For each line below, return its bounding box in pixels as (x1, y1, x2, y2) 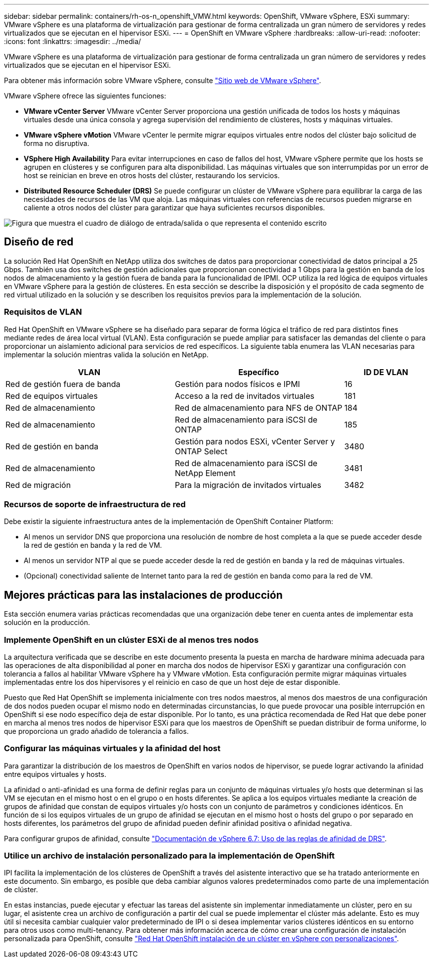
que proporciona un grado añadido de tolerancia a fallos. (4, 726, 189, 735)
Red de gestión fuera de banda (5, 379, 121, 389)
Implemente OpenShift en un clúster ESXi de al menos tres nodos (4, 634, 259, 645)
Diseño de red (4, 236, 74, 248)
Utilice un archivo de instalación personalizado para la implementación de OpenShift (4, 851, 335, 861)
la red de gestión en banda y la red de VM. (24, 541, 162, 550)
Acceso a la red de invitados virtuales (174, 390, 314, 401)
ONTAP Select (174, 446, 227, 456)
